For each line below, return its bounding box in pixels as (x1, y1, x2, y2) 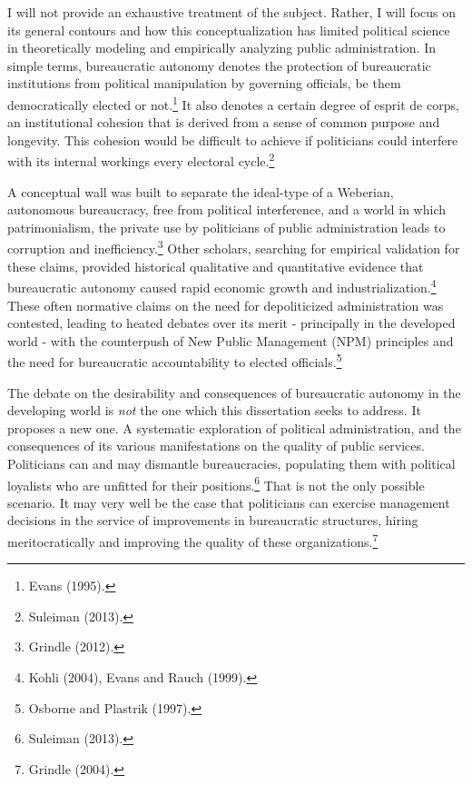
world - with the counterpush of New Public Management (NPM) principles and (7, 331, 454, 350)
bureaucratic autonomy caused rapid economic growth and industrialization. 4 (7, 275, 437, 296)
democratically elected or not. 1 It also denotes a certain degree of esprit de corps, (7, 92, 459, 114)
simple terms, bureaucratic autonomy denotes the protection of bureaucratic (7, 55, 431, 75)
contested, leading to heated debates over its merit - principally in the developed (7, 313, 456, 333)
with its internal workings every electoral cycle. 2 (7, 149, 275, 171)
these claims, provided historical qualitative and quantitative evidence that (7, 256, 424, 275)
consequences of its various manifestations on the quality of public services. (7, 436, 425, 455)
